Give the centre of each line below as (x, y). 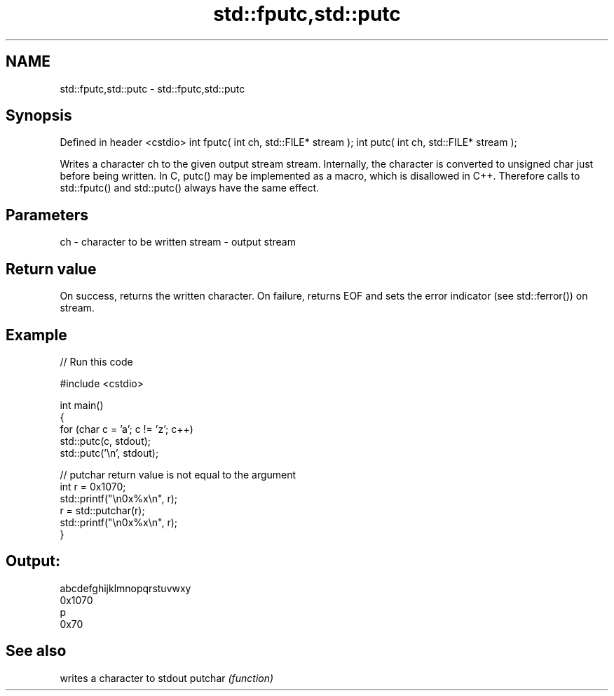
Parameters (47, 215)
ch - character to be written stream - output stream (178, 242)
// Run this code (96, 361)
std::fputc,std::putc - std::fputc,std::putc (152, 88)
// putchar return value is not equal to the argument (178, 474)
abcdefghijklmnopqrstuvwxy (125, 588)
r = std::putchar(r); (102, 510)
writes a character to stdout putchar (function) (167, 678)
